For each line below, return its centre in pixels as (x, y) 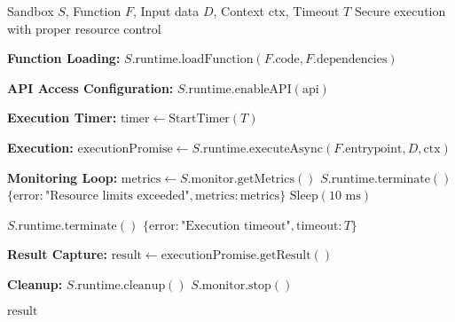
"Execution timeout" (235, 226)
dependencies (352, 60)
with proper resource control (84, 28)
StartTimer (199, 119)
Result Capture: (57, 254)
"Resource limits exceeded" (117, 196)
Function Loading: (64, 58)
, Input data (166, 11)
